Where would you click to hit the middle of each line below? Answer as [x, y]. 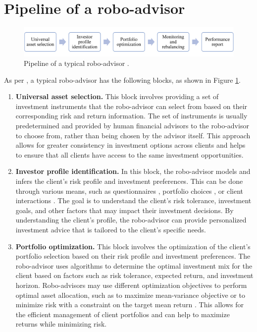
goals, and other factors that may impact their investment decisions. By [125, 210]
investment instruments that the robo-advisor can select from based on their [131, 106]
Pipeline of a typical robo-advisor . [77, 63]
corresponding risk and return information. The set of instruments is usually [131, 116]
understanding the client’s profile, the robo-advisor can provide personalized [131, 220]
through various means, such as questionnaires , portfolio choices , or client [129, 191]
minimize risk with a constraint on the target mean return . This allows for [129, 304]
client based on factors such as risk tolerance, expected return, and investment [134, 275]
